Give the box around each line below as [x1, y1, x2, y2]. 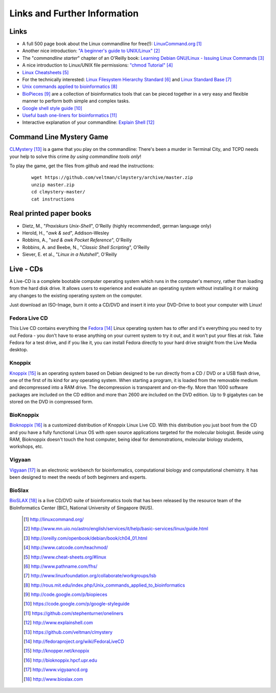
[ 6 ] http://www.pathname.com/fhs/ [24, 563, 98, 569]
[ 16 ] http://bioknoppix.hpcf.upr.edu [24, 657, 97, 663]
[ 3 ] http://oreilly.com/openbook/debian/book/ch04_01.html [24, 535, 148, 541]
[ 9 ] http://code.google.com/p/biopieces [24, 591, 107, 598]
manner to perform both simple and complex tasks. [22, 98, 130, 104]
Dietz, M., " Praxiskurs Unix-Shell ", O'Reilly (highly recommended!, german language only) [22, 222, 212, 229]
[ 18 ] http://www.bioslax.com [24, 676, 83, 682]
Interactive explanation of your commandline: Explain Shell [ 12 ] [22, 119, 155, 125]
